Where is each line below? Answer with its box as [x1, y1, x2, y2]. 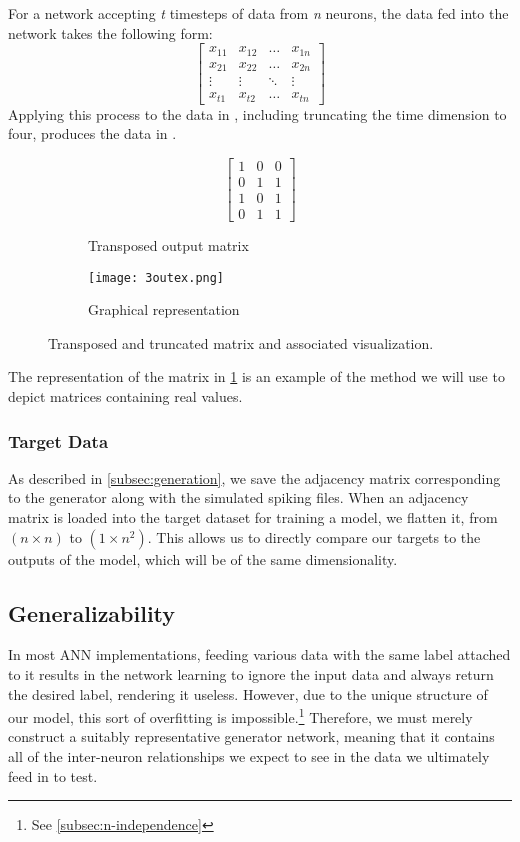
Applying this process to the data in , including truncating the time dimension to [8, 103, 507, 124]
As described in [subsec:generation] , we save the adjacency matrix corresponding [8, 467, 501, 488]
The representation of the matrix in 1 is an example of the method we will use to [8, 366, 505, 387]
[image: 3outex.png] [88, 270, 225, 285]
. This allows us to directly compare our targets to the [147, 526, 481, 547]
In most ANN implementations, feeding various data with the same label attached [8, 644, 511, 665]
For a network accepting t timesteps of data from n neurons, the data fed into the [8, 3, 509, 23]
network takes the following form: [8, 22, 213, 43]
